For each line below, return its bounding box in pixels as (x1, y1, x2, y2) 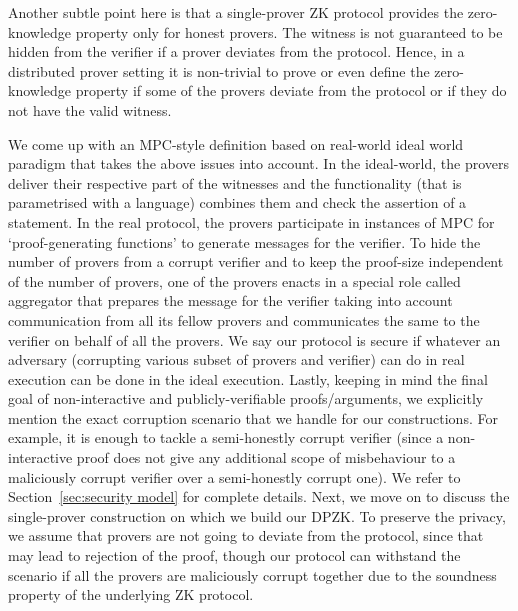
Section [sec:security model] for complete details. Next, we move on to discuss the (8, 486, 510, 507)
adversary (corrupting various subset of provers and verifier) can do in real (8, 349, 465, 370)
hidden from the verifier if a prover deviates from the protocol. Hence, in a (8, 41, 465, 62)
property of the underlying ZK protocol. (8, 584, 254, 605)
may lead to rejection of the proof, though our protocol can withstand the (8, 545, 461, 566)
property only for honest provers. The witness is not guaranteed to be (75, 21, 503, 42)
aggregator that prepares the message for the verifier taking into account (8, 290, 453, 311)
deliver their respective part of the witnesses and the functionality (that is (8, 172, 462, 193)
